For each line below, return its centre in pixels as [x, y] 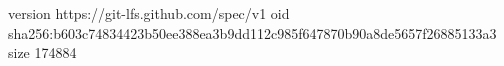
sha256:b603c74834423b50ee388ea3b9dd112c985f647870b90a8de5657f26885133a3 [252, 32]
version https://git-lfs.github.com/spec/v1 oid [149, 13]
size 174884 [42, 52]
